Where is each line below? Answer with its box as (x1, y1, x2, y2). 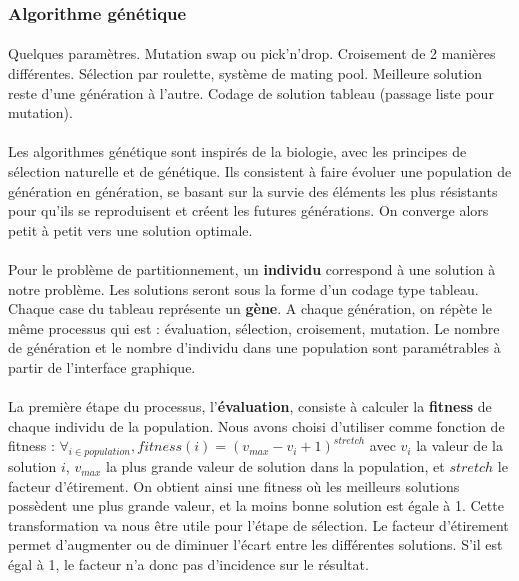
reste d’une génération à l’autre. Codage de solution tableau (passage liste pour (8, 82, 494, 103)
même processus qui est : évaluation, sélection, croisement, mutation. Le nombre (8, 317, 500, 338)
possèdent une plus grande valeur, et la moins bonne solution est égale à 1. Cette (8, 495, 504, 516)
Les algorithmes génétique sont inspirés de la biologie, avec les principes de (8, 141, 467, 162)
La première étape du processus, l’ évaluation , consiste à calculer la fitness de (8, 396, 492, 417)
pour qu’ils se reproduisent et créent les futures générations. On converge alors (8, 200, 489, 221)
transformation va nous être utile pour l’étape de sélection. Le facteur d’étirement (8, 514, 509, 535)
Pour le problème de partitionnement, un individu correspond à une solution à (8, 258, 496, 279)
